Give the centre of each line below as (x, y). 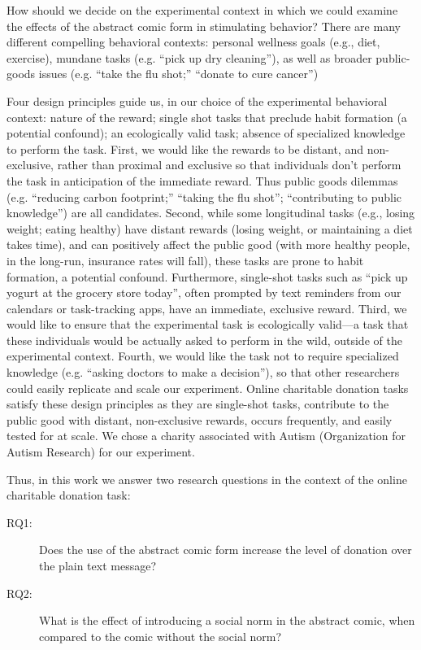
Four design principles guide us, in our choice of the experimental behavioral (197, 100)
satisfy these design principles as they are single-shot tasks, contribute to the (198, 404)
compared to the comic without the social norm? (161, 636)
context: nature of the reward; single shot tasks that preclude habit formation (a (207, 117)
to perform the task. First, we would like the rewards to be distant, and (185, 148)
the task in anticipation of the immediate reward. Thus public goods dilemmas (202, 180)
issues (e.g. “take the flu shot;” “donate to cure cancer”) (178, 74)
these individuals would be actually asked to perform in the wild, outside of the (204, 340)
